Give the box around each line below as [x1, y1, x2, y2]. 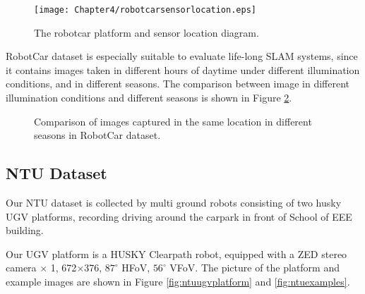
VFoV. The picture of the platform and [169, 260, 340, 275]
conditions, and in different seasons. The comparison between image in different [6, 76, 349, 91]
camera [6, 260, 37, 275]
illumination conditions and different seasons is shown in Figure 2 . [6, 90, 292, 105]
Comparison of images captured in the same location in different [34, 114, 312, 128]
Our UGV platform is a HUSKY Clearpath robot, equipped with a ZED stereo [6, 246, 347, 261]
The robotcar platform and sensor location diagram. [34, 25, 259, 39]
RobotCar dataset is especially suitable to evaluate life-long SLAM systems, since [6, 49, 358, 63]
